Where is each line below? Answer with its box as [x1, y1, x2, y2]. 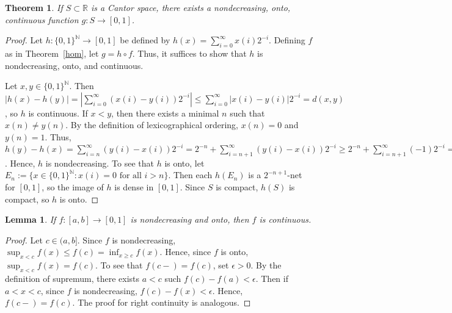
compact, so [5, 192, 49, 205]
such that [230, 106, 265, 119]
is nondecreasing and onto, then [130, 213, 249, 226]
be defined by [120, 34, 170, 46]
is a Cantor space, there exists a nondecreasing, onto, [90, 1, 291, 13]
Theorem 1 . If [5, 1, 63, 13]
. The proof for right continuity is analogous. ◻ [72, 296, 251, 309]
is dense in [114, 181, 154, 193]
